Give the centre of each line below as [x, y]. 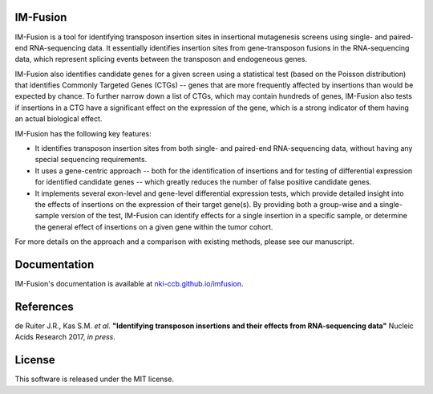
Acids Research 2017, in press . [65, 337]
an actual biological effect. [59, 119]
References [44, 306]
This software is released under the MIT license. [94, 379]
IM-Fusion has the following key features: [83, 133]
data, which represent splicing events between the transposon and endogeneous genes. [161, 59]
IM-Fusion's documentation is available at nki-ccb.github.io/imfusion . [129, 284]
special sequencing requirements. [91, 160]
